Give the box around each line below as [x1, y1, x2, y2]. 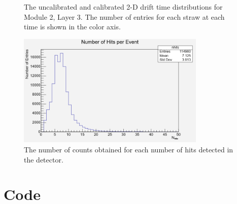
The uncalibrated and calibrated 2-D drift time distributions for [24, 2, 223, 12]
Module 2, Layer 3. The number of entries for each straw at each [24, 11, 225, 22]
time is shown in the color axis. [24, 21, 121, 32]
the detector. [24, 154, 63, 165]
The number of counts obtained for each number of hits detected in [24, 144, 233, 154]
